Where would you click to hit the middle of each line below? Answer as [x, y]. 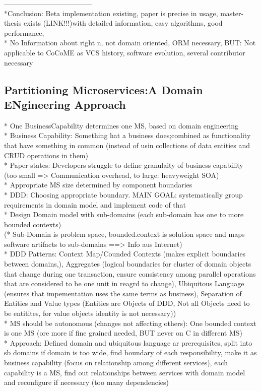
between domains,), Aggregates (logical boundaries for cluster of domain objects [128, 264]
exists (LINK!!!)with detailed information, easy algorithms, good [123, 23]
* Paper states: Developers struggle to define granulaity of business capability [124, 165]
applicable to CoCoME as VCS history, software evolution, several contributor [125, 52]
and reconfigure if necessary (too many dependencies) [87, 382]
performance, [24, 32]
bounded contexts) [33, 224]
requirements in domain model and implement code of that [95, 204]
